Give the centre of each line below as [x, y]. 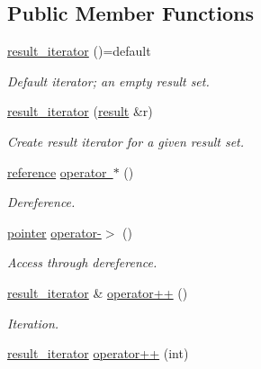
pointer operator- [54, 232]
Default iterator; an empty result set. [108, 81]
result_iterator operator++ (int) [98, 353]
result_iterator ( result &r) [80, 111]
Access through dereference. [82, 262]
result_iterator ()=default [79, 51]
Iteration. [33, 323]
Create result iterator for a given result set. [126, 141]
